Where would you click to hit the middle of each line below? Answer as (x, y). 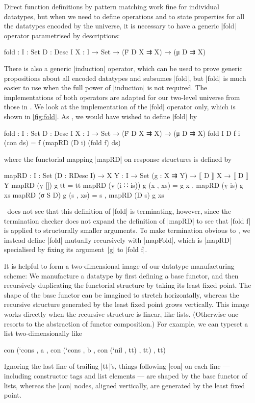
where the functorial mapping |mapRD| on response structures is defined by (118, 159)
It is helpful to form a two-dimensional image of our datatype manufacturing (119, 266)
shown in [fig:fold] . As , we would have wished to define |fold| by (101, 116)
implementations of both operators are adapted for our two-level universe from (122, 97)
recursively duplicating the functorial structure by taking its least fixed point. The (127, 285)
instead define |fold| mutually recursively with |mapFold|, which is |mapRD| (118, 239)
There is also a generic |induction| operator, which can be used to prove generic (123, 68)
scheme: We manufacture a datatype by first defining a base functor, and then (121, 275)
